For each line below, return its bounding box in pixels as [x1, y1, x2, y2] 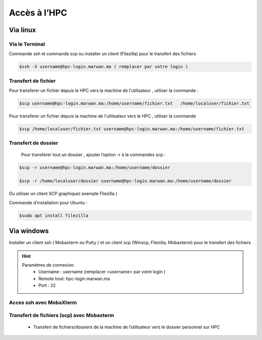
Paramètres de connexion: [22, 262, 75, 268]
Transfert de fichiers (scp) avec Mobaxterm [9, 312, 115, 319]
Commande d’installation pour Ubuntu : [9, 199, 87, 205]
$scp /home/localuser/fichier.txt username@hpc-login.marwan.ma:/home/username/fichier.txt [19, 126, 245, 131]
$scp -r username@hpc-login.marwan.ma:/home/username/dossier [19, 164, 170, 170]
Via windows [9, 227, 49, 235]
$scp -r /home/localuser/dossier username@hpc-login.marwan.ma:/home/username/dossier [19, 178, 232, 184]
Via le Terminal [9, 40, 45, 47]
